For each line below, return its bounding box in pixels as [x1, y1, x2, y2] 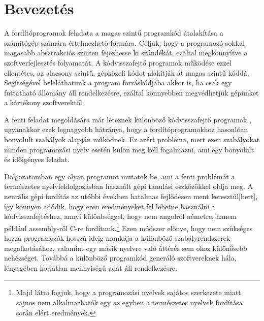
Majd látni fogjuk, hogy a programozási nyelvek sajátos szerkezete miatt [16, 287, 241, 298]
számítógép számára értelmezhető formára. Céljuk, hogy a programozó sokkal [4, 37, 245, 48]
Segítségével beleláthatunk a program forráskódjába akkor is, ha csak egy [4, 77, 232, 88]
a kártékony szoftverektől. [4, 97, 84, 108]
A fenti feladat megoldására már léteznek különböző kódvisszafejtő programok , [4, 114, 251, 124]
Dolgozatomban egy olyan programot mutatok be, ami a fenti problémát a [4, 171, 235, 181]
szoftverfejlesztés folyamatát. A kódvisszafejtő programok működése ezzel [4, 57, 232, 68]
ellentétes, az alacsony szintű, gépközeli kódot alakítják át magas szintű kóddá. [4, 67, 249, 78]
